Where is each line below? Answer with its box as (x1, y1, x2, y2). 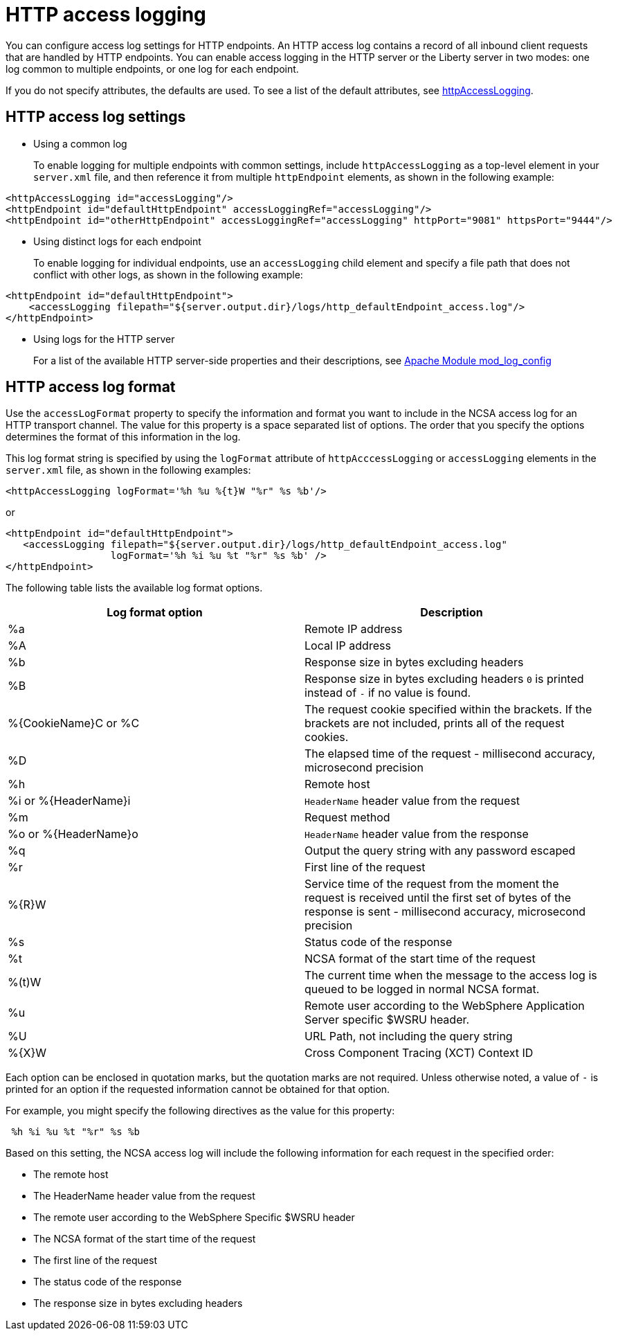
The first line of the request (33, 1254, 157, 1267)
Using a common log (33, 137, 127, 150)
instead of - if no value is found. (305, 686, 471, 700)
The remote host (33, 1168, 109, 1181)
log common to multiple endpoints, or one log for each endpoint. (6, 62, 299, 75)
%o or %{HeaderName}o (8, 827, 138, 841)
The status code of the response (33, 1276, 182, 1288)
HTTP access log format (6, 378, 176, 396)
